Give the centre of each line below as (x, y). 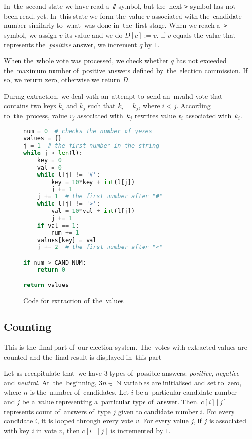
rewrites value (155, 115)
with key (17, 430)
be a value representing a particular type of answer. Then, (110, 401)
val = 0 (49, 167)
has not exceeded (201, 61)
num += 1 (65, 233)
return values (46, 285)
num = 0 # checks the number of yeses (88, 131)
